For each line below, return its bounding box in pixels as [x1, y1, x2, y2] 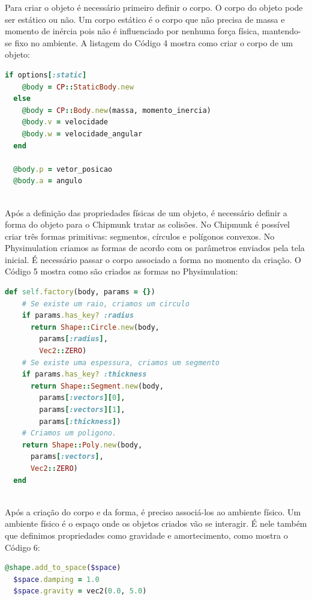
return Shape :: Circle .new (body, [30, 323, 160, 332]
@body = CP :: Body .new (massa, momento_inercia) [22, 106, 211, 115]
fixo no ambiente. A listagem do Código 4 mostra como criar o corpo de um [14, 36, 293, 49]
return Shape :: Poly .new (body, [22, 440, 143, 449]
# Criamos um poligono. [22, 429, 117, 438]
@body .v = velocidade [22, 118, 108, 127]
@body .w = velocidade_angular [22, 129, 143, 138]
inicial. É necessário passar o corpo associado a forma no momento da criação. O [5, 253, 301, 265]
